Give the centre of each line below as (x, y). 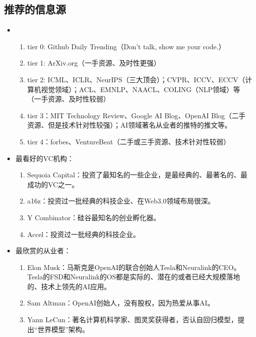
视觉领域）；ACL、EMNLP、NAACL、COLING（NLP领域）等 (141, 89)
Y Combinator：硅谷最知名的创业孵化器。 (94, 217)
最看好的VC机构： (45, 158)
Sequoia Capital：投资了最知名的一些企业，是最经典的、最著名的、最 (137, 175)
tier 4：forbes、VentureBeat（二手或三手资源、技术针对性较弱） (129, 141)
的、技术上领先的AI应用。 (69, 286)
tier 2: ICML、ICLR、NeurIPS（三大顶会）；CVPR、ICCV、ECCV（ (136, 79)
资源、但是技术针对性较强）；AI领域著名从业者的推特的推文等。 (129, 125)
